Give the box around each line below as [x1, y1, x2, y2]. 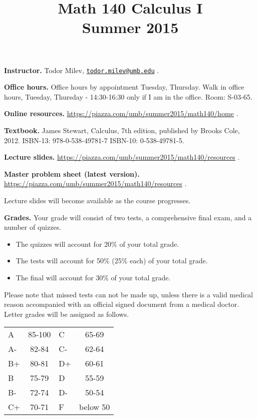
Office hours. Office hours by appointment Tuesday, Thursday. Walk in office [4, 82, 244, 92]
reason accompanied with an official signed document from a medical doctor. [4, 299, 239, 309]
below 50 [79, 401, 110, 413]
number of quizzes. [4, 222, 62, 232]
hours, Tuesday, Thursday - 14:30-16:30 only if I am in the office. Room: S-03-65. [4, 91, 252, 102]
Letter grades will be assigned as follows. [4, 308, 129, 319]
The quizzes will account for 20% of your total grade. [16, 238, 179, 249]
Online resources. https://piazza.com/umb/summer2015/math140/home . [4, 108, 238, 119]
